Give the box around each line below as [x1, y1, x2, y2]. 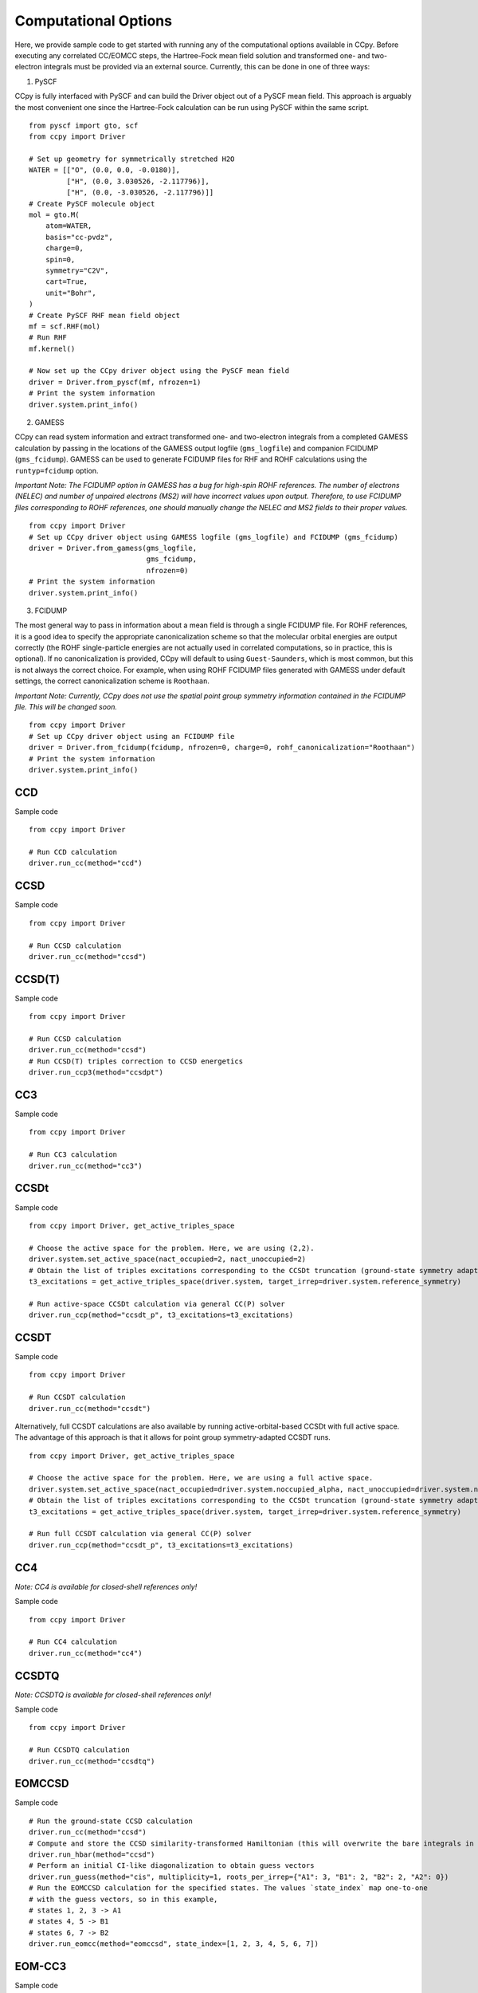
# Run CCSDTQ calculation [29, 1746, 131, 1755]
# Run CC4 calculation [29, 1637, 118, 1646]
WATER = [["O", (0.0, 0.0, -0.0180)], [29, 166, 181, 175]
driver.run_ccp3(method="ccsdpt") [29, 1068, 163, 1077]
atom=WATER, [45, 222, 92, 230]
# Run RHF [29, 333, 67, 342]
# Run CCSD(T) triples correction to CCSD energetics [29, 1056, 243, 1066]
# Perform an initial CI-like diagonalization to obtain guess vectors [29, 1861, 315, 1870]
